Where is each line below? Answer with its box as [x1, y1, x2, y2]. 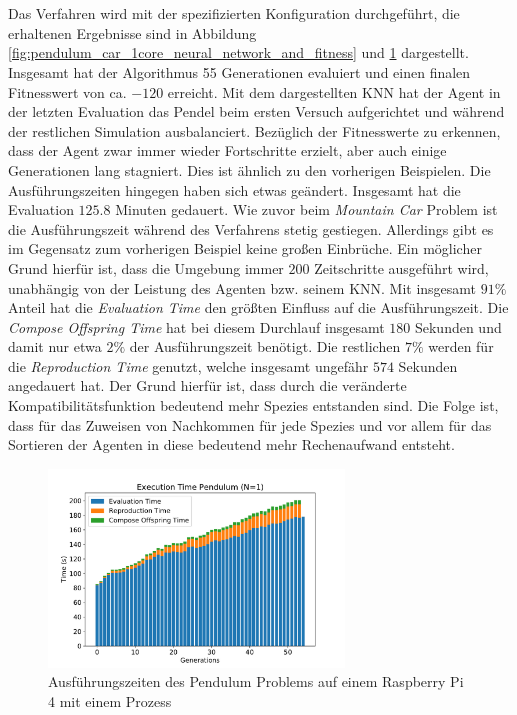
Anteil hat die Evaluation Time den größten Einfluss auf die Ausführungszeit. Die [8, 297, 509, 318]
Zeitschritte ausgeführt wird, [314, 257, 489, 278]
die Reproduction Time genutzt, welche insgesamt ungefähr [8, 355, 369, 376]
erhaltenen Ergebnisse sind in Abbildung [8, 22, 257, 43]
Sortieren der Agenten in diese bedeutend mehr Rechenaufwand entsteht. [8, 434, 455, 455]
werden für [428, 336, 494, 357]
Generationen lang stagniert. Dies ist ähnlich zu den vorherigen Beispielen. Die [8, 159, 491, 180]
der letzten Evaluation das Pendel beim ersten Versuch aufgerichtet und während [8, 101, 505, 122]
